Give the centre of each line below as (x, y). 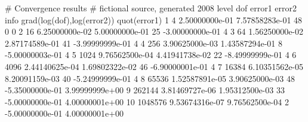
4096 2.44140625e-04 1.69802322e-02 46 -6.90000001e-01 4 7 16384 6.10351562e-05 (154, 66)
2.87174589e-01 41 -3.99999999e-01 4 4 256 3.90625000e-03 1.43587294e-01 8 (144, 43)
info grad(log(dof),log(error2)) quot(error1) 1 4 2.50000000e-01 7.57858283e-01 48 (154, 19)
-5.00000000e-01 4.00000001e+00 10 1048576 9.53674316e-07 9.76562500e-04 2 (147, 101)
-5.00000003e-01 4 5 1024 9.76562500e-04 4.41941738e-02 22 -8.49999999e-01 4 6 (151, 55)
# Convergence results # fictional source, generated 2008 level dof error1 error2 (151, 8)
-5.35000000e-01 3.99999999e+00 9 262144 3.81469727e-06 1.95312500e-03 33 (145, 90)
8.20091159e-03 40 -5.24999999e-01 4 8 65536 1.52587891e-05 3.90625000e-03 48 (150, 78)
